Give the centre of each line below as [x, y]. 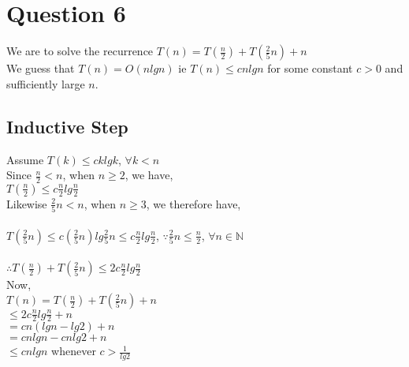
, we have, [149, 175]
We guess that [41, 68]
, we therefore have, [193, 203]
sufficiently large [46, 83]
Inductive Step [67, 126]
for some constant [310, 68]
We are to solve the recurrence [80, 51]
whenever [74, 351]
